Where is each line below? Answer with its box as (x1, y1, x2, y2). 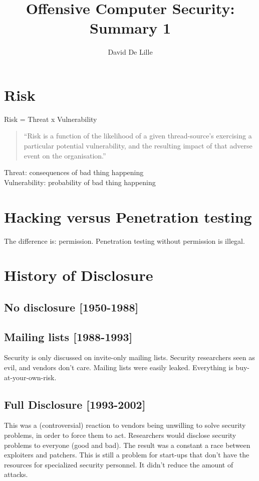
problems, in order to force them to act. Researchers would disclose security (4, 430, 236, 440)
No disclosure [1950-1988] (4, 299, 139, 314)
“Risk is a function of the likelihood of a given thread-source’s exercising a (24, 130, 252, 141)
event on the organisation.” (24, 150, 106, 161)
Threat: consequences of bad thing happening (4, 167, 144, 178)
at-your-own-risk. (4, 372, 57, 382)
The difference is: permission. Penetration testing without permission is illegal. (4, 235, 245, 246)
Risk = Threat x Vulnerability (4, 113, 97, 124)
